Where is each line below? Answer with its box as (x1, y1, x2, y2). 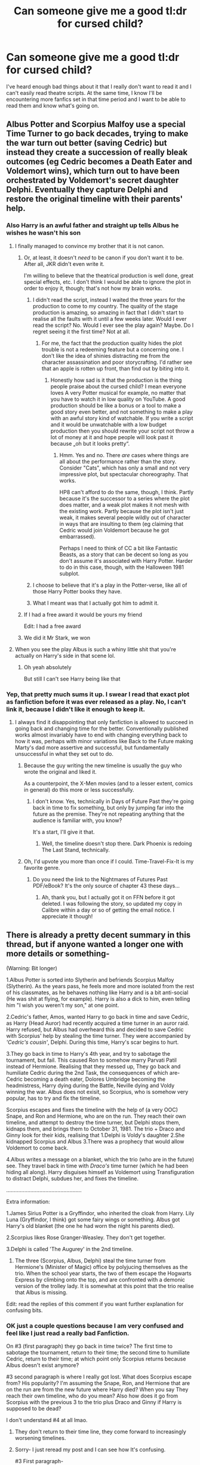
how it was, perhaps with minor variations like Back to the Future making (14, 737, 193, 744)
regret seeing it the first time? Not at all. (32, 327, 130, 335)
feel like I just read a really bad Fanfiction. (6, 1329, 130, 1337)
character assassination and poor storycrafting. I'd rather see (41, 358, 193, 366)
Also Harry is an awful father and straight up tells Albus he (6, 221, 179, 229)
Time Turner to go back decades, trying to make (6, 128, 189, 139)
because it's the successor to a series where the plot (59, 495, 190, 502)
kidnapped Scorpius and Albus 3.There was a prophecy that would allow (6, 1138, 184, 1145)
